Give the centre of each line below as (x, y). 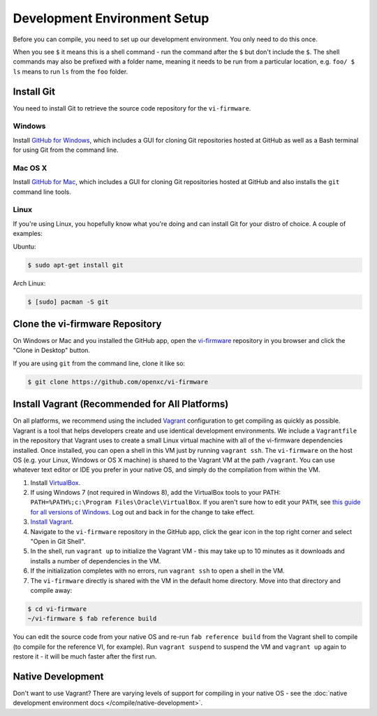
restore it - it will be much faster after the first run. (85, 657)
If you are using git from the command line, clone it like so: (99, 363)
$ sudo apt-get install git (75, 265)
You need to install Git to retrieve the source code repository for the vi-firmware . (132, 108)
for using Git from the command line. (66, 150)
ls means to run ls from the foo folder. (71, 71)
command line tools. (42, 192)
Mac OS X (30, 168)
